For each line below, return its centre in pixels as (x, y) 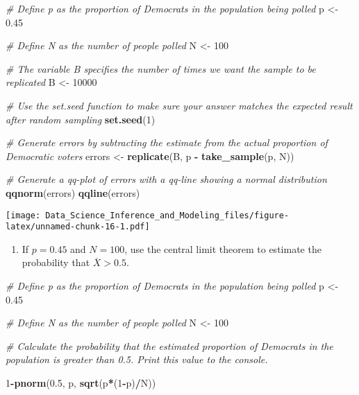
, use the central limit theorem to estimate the (223, 248)
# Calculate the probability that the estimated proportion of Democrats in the (169, 345)
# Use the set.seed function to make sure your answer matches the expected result (179, 105)
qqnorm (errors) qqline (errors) (73, 192)
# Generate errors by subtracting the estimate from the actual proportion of (167, 142)
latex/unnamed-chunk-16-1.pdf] (78, 227)
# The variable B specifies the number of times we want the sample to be (161, 68)
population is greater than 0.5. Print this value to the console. (137, 359)
